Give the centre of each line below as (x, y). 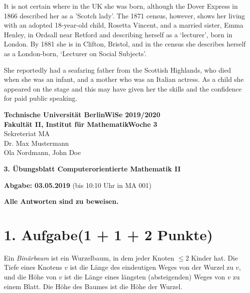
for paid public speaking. (41, 98)
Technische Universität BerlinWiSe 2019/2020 (82, 114)
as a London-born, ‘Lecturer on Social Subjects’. (75, 53)
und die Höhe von (30, 277)
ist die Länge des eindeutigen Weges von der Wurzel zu (152, 267)
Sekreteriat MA (27, 133)
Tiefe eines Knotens (33, 267)
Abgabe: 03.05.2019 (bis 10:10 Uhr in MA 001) (78, 185)
